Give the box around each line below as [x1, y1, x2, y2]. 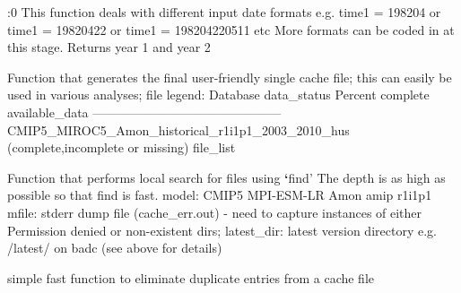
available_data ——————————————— [7, 102, 282, 121]
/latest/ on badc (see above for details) [7, 238, 222, 257]
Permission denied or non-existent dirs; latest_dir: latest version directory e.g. [7, 220, 437, 239]
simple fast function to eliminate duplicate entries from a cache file [7, 268, 375, 287]
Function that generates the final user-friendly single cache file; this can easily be [7, 67, 452, 86]
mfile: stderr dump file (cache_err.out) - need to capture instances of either [7, 203, 422, 221]
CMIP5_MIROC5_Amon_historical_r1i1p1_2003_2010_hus [7, 120, 350, 139]
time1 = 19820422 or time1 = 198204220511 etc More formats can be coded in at [7, 20, 455, 39]
